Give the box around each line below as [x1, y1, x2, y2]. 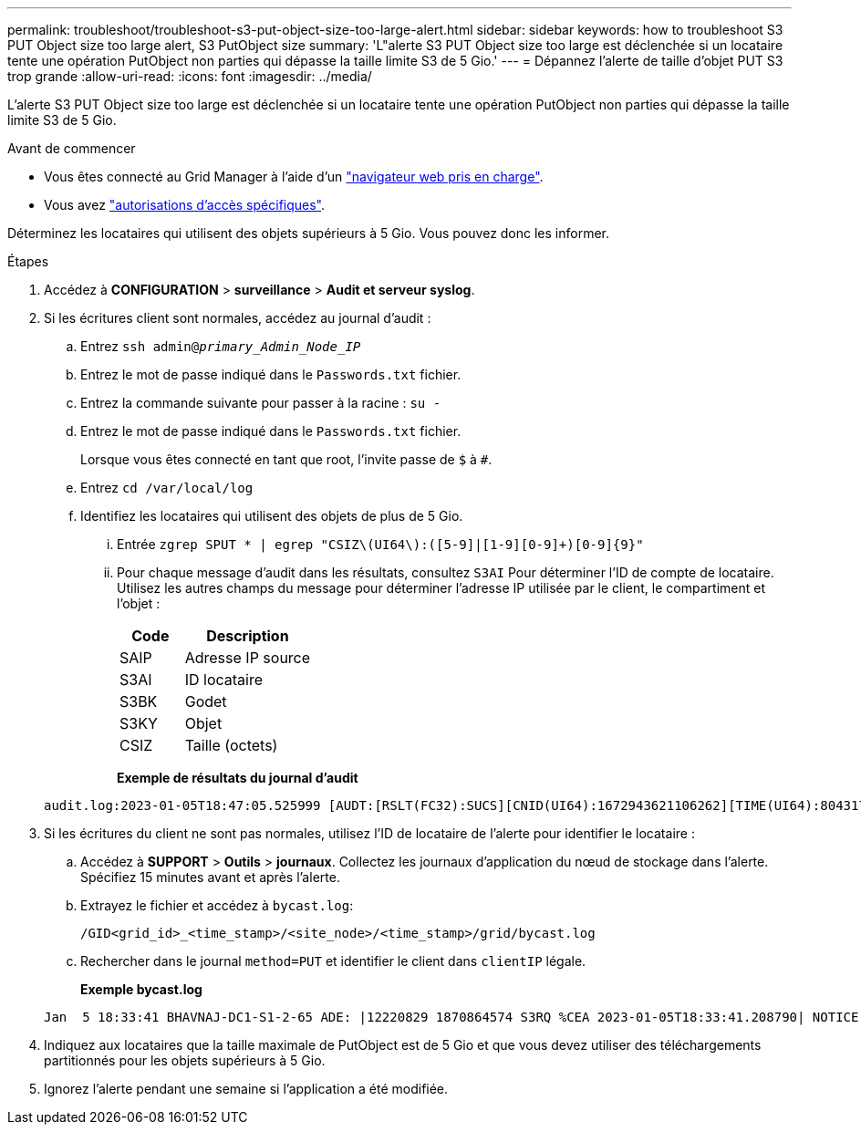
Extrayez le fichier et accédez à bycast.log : [80, 898, 354, 913]
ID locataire [184, 670, 264, 689]
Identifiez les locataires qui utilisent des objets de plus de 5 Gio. [80, 508, 463, 524]
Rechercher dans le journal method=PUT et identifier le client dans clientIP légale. [80, 953, 586, 969]
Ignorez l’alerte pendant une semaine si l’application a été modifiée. [44, 1081, 449, 1096]
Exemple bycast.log [80, 981, 202, 997]
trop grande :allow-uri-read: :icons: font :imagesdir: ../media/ [7, 68, 372, 84]
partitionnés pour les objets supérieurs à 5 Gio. [44, 1053, 326, 1068]
